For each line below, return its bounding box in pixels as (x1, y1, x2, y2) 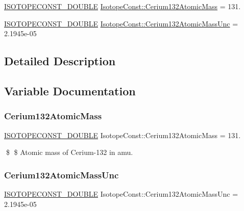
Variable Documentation (4, 83, 136, 98)
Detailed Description (4, 53, 116, 69)
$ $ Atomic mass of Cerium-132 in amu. (6, 147, 133, 157)
